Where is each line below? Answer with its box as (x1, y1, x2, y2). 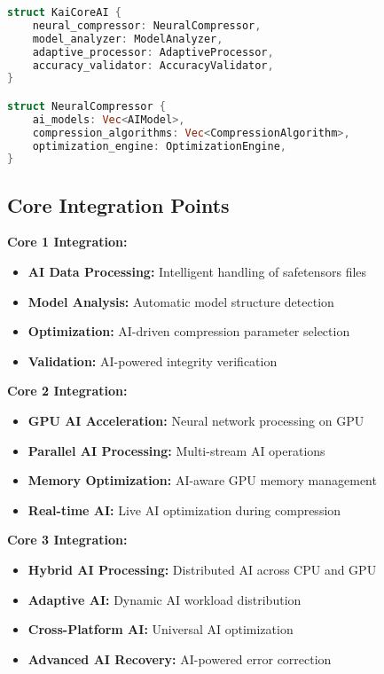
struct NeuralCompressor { (7, 99, 166, 113)
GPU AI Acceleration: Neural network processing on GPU (27, 411, 364, 430)
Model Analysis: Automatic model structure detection (27, 292, 334, 310)
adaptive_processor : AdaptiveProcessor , (32, 45, 274, 59)
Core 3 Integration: (7, 530, 128, 549)
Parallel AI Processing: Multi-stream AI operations (27, 441, 325, 459)
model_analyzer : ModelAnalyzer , (32, 32, 223, 45)
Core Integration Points (7, 191, 230, 218)
